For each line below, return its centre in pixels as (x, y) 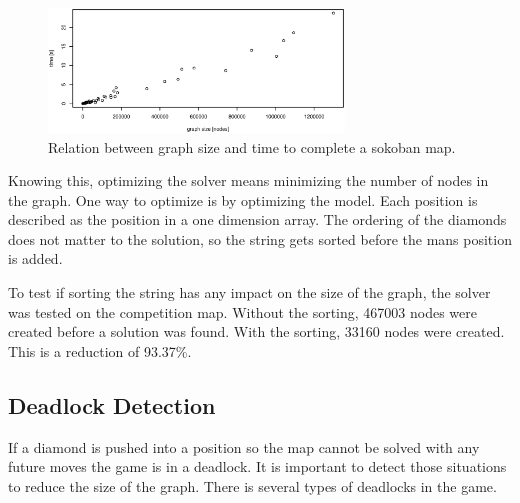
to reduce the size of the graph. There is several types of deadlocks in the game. (252, 485)
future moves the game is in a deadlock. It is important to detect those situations (257, 466)
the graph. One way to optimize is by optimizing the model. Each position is (243, 199)
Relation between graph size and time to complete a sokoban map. (252, 146)
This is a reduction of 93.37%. (100, 350)
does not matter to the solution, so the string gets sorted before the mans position (260, 238)
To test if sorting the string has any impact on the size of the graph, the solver (249, 292)
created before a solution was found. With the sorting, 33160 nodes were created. (256, 331)
